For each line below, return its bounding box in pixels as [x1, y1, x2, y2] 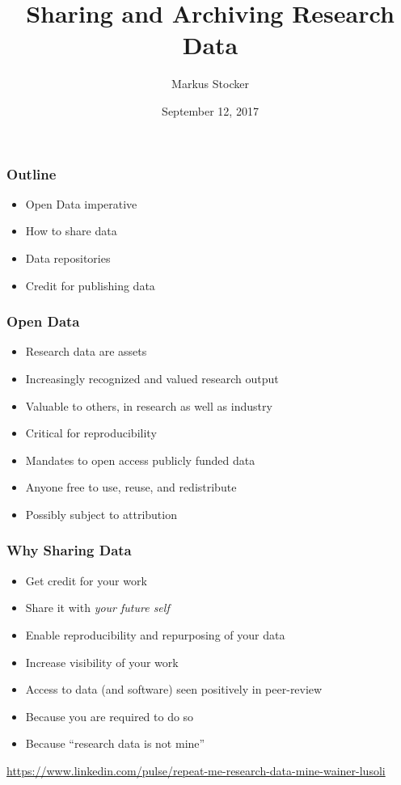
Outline [6, 163, 57, 184]
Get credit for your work [25, 572, 147, 589]
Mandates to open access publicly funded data [25, 451, 255, 468]
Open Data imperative [25, 195, 137, 212]
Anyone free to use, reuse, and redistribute [25, 479, 237, 496]
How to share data [25, 222, 117, 239]
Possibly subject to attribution [25, 505, 177, 522]
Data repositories [25, 249, 111, 266]
